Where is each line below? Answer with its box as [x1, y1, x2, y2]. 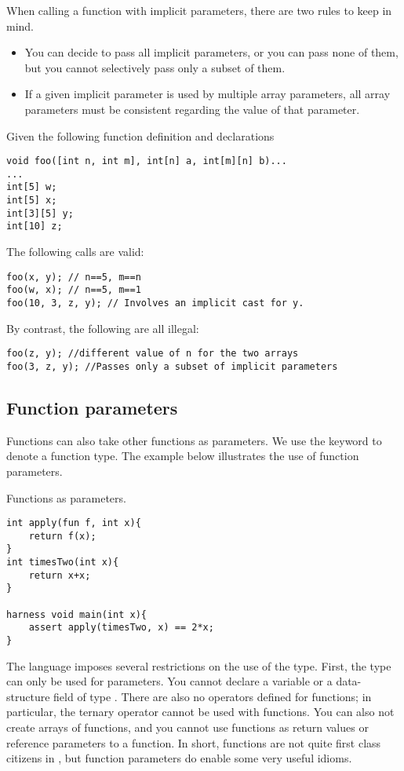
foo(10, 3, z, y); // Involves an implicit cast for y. [6, 298, 304, 309]
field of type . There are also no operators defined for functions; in [53, 688, 372, 704]
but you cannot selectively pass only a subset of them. [24, 59, 286, 75]
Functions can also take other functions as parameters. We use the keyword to [6, 432, 382, 448]
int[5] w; [6, 181, 57, 193]
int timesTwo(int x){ [6, 557, 119, 568]
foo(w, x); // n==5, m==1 [6, 284, 141, 296]
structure [6, 688, 50, 704]
